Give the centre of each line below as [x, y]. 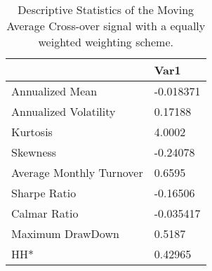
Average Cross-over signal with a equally [106, 26]
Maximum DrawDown [65, 233]
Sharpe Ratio [44, 193]
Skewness [34, 152]
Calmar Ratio [45, 213]
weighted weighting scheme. [106, 42]
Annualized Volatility [64, 111]
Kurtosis [32, 132]
